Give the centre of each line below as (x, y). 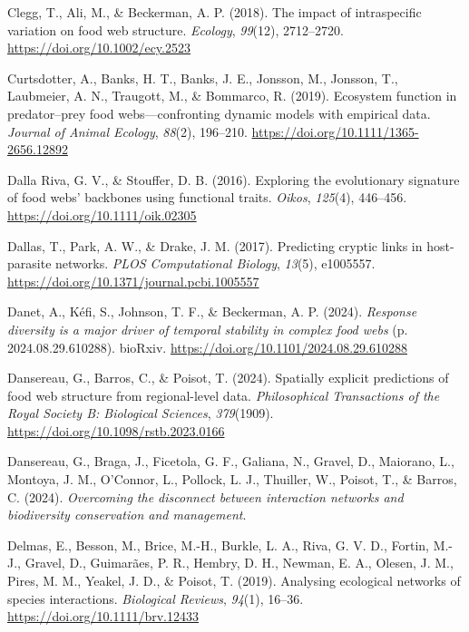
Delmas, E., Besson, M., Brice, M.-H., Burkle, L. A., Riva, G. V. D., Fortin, (218, 544)
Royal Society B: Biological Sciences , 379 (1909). (141, 413)
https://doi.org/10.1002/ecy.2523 (99, 48)
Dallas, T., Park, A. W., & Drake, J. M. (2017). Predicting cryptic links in (215, 245)
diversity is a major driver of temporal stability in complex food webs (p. (208, 329)
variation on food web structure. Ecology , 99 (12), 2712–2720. (176, 29)
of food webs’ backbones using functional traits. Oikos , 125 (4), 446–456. (207, 197)
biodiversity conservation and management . (127, 515)
